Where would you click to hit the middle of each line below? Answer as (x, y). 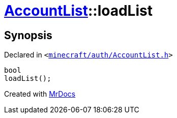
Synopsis (28, 35)
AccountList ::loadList (78, 11)
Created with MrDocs (40, 94)
